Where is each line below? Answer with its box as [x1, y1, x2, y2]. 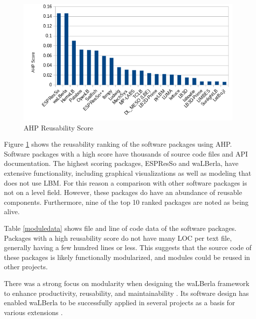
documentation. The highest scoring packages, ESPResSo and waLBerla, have [4, 158, 239, 168]
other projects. [4, 261, 48, 272]
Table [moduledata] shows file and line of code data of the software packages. [4, 223, 237, 233]
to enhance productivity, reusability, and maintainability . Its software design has [4, 287, 249, 298]
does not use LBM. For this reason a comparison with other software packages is [4, 177, 247, 188]
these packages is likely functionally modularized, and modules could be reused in [4, 252, 250, 262]
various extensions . [4, 307, 63, 317]
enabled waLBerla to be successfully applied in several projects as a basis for [4, 297, 235, 308]
